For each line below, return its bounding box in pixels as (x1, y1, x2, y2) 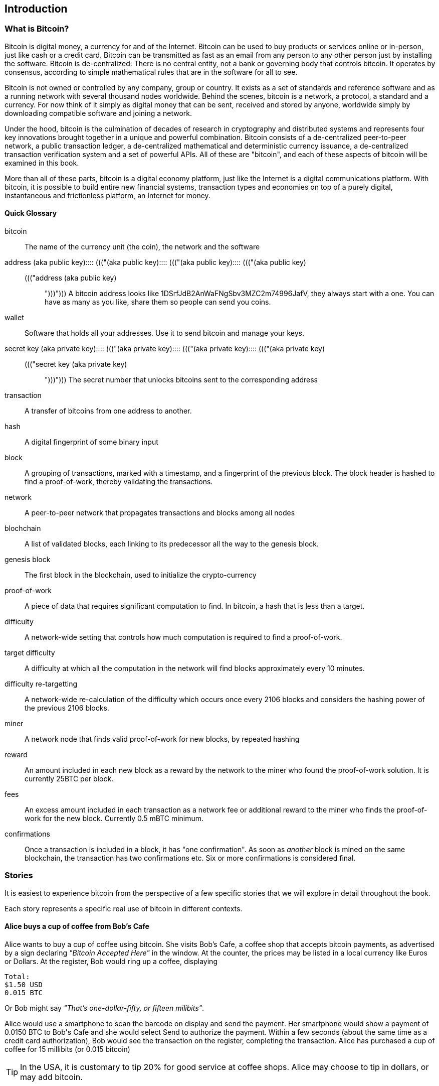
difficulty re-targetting (5, 680, 78, 689)
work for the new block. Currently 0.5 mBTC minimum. (25, 814, 204, 823)
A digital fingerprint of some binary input (25, 438, 158, 447)
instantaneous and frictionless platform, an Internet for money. (5, 191, 210, 200)
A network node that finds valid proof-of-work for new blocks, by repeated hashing (25, 735, 300, 744)
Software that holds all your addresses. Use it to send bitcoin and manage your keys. (25, 329, 305, 338)
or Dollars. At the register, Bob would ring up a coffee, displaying (5, 957, 217, 966)
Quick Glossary (5, 209, 57, 218)
